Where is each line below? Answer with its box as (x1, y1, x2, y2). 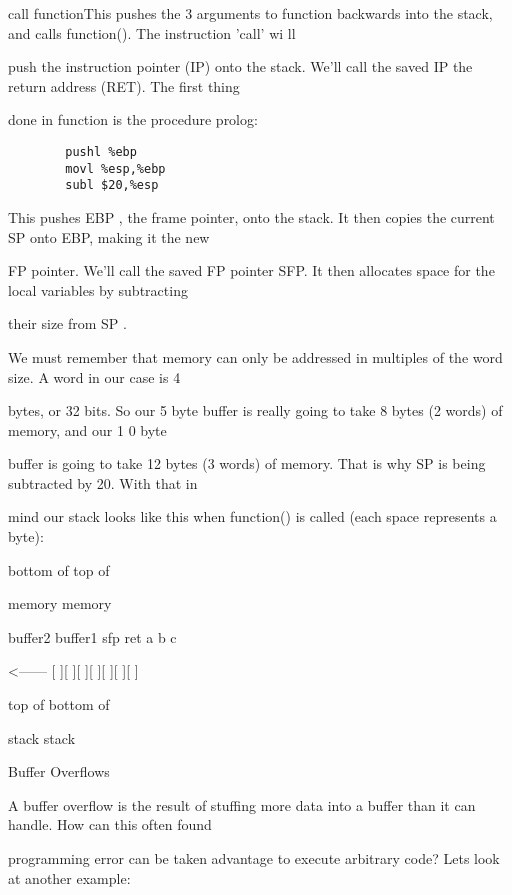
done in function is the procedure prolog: (8, 109, 258, 130)
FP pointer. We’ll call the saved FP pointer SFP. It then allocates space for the (8, 260, 495, 281)
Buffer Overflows (8, 761, 110, 782)
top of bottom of (8, 694, 110, 715)
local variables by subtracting (8, 279, 188, 300)
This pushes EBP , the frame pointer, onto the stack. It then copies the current (8, 206, 495, 227)
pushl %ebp (65, 144, 137, 159)
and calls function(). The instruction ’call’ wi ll (8, 22, 296, 43)
